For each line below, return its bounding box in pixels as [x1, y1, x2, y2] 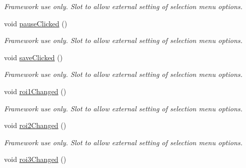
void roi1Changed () [4, 86, 66, 96]
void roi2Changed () [4, 120, 66, 131]
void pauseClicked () [4, 18, 67, 28]
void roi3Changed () [4, 154, 66, 164]
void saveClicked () [4, 52, 63, 62]
